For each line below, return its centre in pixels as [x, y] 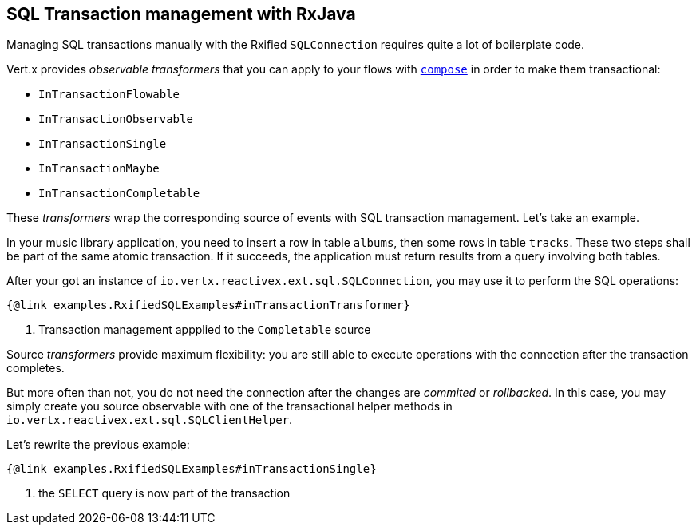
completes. [36, 368]
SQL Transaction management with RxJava [181, 14]
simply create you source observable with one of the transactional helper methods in [229, 406]
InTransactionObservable [116, 119]
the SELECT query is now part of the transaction [164, 493]
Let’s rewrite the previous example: [98, 445]
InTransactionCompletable [119, 194]
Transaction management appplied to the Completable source [205, 330]
